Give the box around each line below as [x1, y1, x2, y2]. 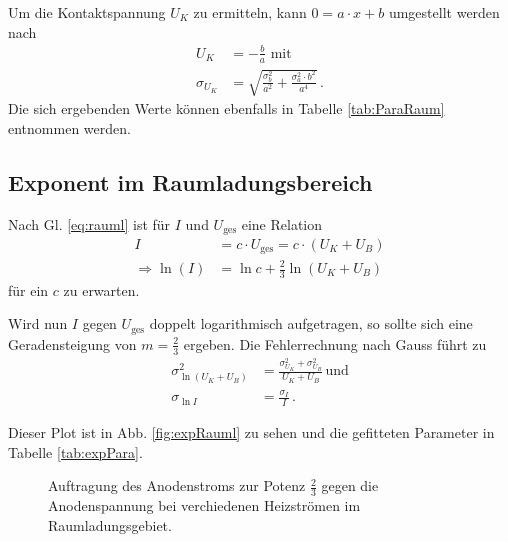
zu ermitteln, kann [193, 2, 307, 22]
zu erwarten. [63, 279, 140, 300]
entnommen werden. [8, 117, 131, 138]
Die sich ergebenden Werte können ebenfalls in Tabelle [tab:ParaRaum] [8, 98, 445, 119]
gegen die [321, 475, 379, 496]
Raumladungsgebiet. [48, 514, 172, 535]
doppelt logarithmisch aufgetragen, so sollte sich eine [149, 313, 473, 334]
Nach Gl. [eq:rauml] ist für [8, 213, 171, 234]
